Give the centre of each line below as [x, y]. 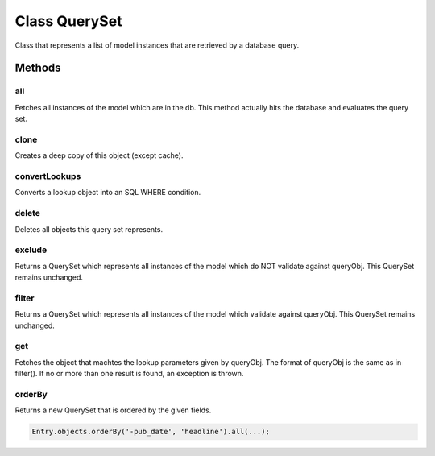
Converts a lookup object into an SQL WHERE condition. [108, 193]
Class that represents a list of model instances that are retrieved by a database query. [157, 45]
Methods [38, 68]
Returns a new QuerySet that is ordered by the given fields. [113, 410]
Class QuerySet [68, 21]
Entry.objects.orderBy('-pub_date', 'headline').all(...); [151, 432]
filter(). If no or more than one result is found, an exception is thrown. [129, 374]
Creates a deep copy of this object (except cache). [99, 155]
